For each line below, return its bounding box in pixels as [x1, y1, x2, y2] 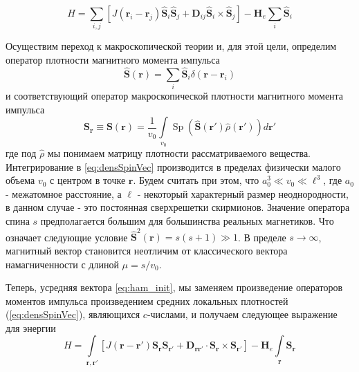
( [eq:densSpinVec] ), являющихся [6, 307, 140, 322]
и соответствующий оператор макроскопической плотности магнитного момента [6, 89, 344, 103]
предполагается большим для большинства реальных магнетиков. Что [40, 214, 334, 228]
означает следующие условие [6, 230, 128, 244]
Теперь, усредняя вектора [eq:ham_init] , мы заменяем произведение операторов [6, 280, 343, 295]
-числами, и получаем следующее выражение [147, 307, 338, 322]
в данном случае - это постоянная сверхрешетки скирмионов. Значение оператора [6, 200, 350, 214]
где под [6, 146, 37, 160]
